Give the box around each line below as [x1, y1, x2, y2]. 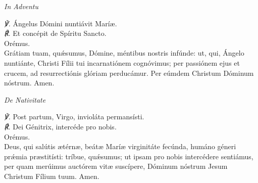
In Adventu [4, 1, 39, 11]
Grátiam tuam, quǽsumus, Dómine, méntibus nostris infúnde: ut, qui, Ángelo [4, 48, 244, 58]
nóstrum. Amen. [4, 77, 55, 88]
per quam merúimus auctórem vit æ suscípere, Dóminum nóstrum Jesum [4, 161, 228, 171]
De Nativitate [4, 94, 46, 105]
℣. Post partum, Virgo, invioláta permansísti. [4, 111, 144, 122]
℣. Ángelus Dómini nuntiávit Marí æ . [4, 18, 117, 28]
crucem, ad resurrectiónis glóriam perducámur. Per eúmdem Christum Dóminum [4, 67, 254, 78]
